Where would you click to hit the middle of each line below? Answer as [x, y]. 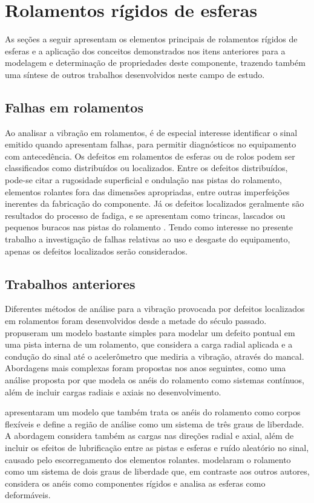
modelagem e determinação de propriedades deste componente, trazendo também [155, 63]
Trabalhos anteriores [70, 283]
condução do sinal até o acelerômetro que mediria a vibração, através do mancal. [155, 356]
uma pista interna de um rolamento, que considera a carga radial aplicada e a [149, 344]
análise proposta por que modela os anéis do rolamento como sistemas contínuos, [155, 380]
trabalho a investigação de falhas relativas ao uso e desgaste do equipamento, [148, 239]
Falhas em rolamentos [74, 107]
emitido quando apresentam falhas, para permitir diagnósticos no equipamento [151, 144]
